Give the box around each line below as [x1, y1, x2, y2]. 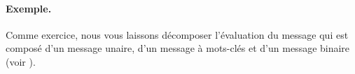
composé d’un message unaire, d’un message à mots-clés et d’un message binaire [6, 41, 350, 55]
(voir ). [6, 54, 36, 68]
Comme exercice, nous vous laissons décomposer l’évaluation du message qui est [6, 27, 349, 41]
